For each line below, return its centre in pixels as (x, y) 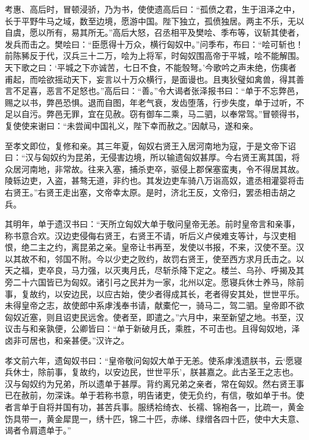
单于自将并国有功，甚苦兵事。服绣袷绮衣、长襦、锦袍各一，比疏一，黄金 (163, 407)
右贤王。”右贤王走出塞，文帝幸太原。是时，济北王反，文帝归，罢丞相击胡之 (150, 192)
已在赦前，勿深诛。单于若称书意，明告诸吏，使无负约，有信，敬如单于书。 (150, 395)
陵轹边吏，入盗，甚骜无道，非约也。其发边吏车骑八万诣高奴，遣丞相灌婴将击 (154, 180)
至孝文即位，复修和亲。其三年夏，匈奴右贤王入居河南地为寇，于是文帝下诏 (150, 145)
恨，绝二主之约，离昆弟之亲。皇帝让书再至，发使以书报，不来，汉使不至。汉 (154, 247)
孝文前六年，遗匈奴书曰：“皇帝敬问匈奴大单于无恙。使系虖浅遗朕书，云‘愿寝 (154, 360)
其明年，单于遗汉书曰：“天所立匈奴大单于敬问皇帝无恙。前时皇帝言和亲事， (152, 224)
